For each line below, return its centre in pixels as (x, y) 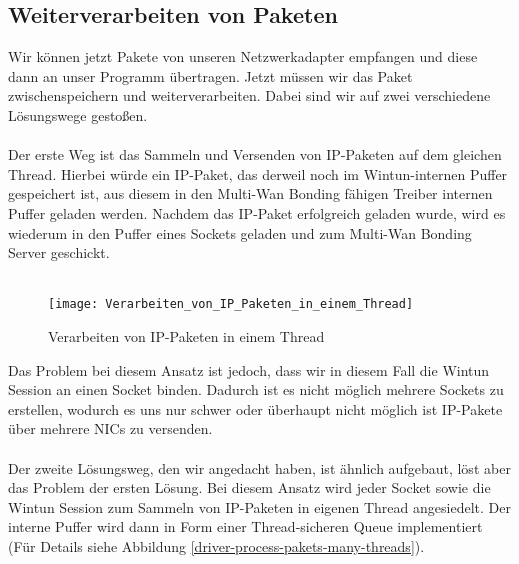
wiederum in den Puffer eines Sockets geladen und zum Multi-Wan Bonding (240, 232)
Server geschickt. (59, 252)
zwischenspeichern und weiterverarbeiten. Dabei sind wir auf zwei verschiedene (249, 95)
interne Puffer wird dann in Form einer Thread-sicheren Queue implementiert (245, 526)
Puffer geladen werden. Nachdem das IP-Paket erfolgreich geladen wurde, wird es (257, 212)
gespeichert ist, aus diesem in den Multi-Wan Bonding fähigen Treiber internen (250, 193)
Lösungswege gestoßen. (78, 114)
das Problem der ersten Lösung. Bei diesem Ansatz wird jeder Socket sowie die (249, 487)
